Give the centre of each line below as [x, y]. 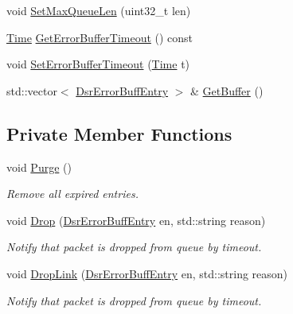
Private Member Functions [119, 133]
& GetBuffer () [227, 90]
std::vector [32, 90]
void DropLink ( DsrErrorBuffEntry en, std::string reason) [147, 273]
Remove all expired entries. [72, 194]
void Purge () [39, 167]
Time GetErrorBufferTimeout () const [100, 37]
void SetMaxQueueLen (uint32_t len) [99, 10]
